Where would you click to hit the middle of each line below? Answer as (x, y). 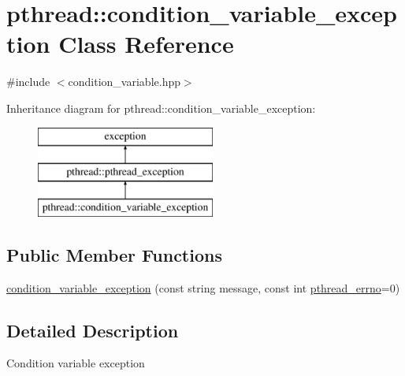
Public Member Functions (114, 254)
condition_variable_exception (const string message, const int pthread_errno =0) (203, 287)
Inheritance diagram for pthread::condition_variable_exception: (161, 108)
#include (28, 82)
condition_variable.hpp (124, 82)
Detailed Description (93, 330)
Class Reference (146, 44)
